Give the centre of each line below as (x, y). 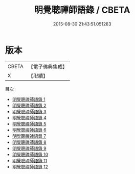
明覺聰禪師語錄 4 (29, 118)
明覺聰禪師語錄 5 (29, 124)
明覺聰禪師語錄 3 (29, 111)
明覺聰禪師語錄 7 (29, 136)
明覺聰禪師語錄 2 (29, 105)
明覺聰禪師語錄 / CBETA (82, 10)
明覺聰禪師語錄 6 (29, 130)
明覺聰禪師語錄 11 (30, 160)
